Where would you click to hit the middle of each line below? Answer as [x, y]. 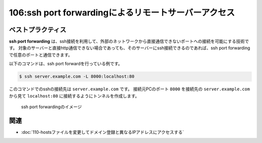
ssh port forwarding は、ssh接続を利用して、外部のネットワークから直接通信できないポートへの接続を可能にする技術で [129, 42]
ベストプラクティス [38, 30]
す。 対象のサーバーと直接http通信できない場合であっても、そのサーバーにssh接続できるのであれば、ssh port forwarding [130, 48]
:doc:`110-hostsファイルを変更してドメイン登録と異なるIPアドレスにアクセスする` [103, 132]
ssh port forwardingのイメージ [51, 107]
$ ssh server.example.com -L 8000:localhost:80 [77, 77]
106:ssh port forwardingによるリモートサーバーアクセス [122, 13]
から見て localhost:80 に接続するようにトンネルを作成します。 [74, 96]
